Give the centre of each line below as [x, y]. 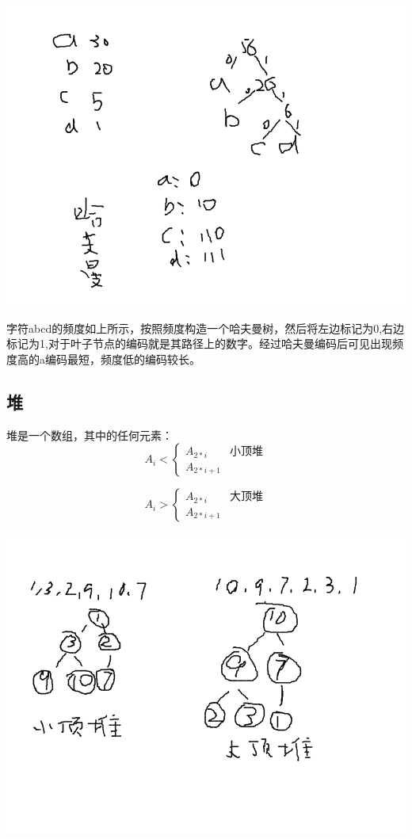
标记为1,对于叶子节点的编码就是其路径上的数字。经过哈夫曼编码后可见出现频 [205, 343]
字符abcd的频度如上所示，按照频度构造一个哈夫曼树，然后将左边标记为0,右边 [206, 328]
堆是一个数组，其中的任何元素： [90, 435]
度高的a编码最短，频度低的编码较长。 [103, 358]
